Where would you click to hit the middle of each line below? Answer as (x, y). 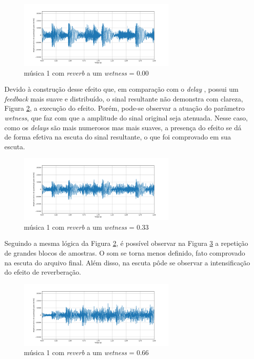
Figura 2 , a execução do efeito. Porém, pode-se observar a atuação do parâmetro (125, 108)
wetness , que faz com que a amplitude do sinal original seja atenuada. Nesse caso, (126, 117)
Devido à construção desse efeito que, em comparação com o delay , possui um (122, 89)
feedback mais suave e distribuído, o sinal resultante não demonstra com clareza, (124, 98)
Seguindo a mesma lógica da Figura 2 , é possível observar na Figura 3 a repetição (126, 243)
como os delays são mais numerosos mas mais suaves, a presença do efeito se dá (123, 127)
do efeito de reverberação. (43, 272)
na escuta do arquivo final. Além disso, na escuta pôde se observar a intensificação (127, 262)
